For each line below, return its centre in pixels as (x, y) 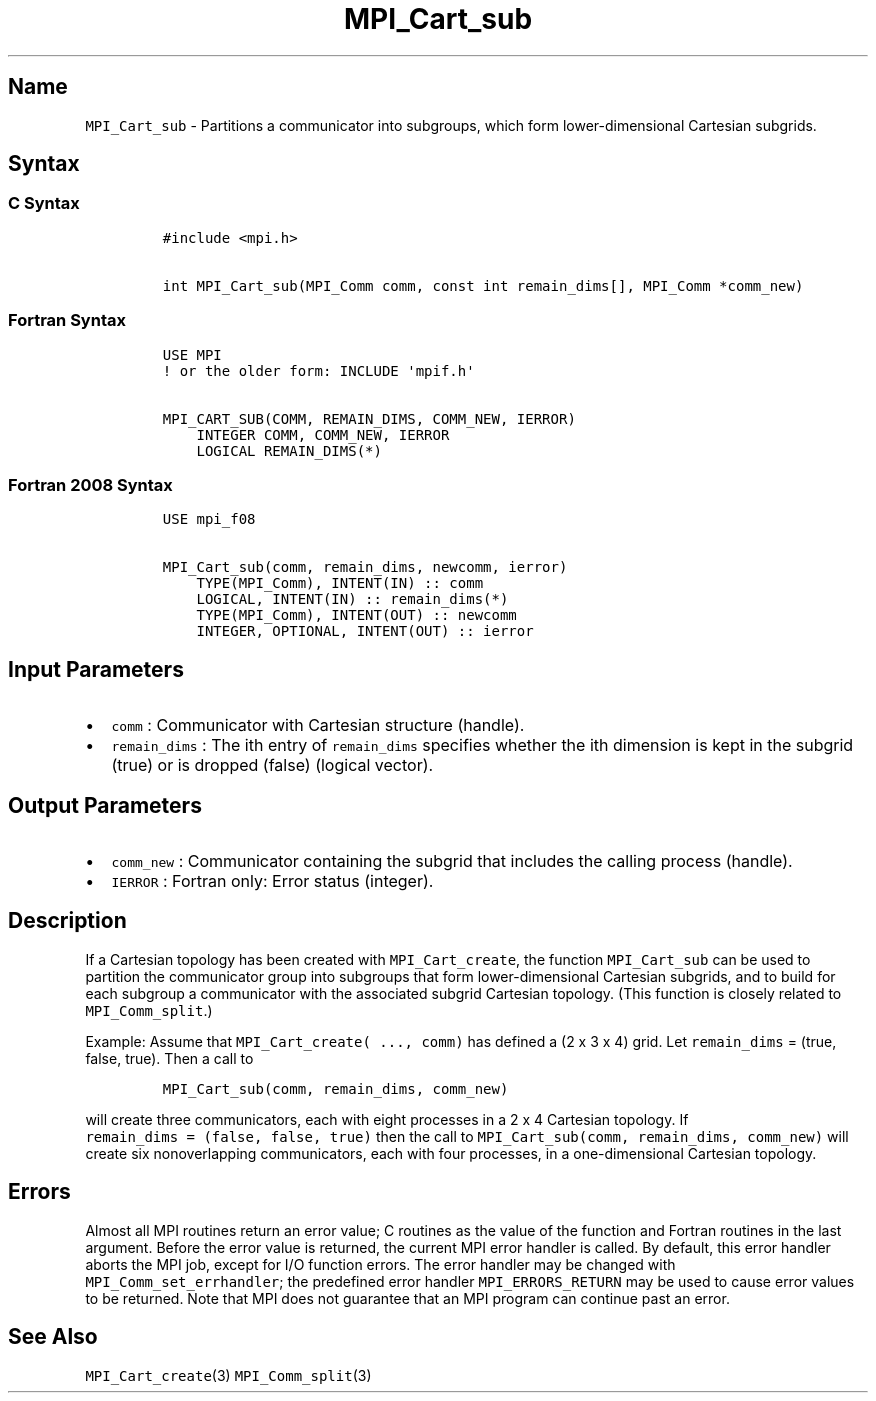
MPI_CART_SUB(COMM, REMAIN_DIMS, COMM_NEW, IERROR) (369, 418)
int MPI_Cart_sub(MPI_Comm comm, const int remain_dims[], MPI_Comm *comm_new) (483, 285)
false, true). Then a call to (169, 1058)
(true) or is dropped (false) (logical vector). (272, 765)
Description (67, 921)
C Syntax (44, 203)
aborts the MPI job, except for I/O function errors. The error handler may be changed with (380, 1264)
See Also (53, 1337)
